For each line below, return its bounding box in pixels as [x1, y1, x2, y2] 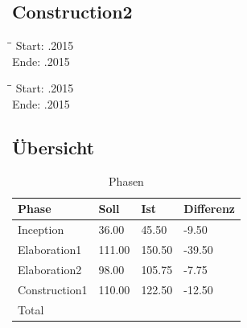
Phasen [109, 172, 144, 189]
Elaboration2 [18, 260, 82, 277]
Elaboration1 [18, 241, 82, 258]
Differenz [183, 200, 235, 217]
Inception [18, 221, 64, 238]
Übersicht [12, 134, 95, 159]
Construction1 [18, 281, 88, 297]
